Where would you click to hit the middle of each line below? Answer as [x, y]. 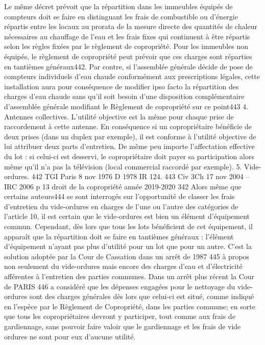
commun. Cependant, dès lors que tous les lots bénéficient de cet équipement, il [128, 226]
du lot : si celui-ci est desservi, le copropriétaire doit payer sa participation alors [129, 156]
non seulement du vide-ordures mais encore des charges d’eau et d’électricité [123, 266]
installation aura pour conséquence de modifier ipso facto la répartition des [122, 86]
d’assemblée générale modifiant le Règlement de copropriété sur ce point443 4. [126, 106]
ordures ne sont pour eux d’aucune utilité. [70, 336]
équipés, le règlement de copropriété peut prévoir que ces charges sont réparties [128, 56]
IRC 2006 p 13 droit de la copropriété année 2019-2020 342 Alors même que [123, 186]
